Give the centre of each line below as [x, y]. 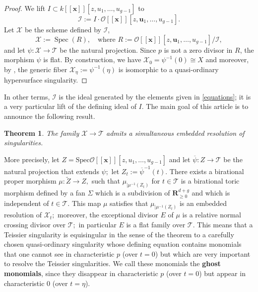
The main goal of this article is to [197, 106]
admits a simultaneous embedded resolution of [175, 133]
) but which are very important [203, 253]
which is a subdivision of [133, 193]
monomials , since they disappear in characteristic [81, 273]
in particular [97, 225]
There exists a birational [207, 171]
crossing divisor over [35, 225]
